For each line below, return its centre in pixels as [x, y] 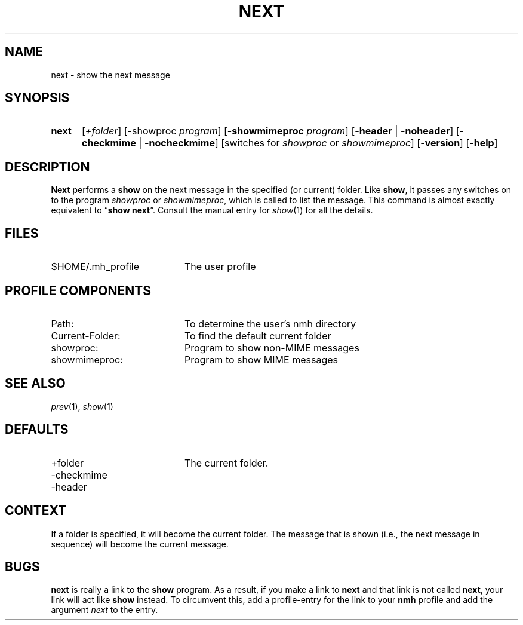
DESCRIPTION [47, 167]
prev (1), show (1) [82, 406]
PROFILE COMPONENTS [78, 290]
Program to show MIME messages [261, 359]
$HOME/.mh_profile [95, 267]
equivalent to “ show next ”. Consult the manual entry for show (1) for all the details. [212, 210]
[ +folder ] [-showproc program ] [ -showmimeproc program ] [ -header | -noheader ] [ [270, 131]
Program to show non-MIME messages [272, 347]
